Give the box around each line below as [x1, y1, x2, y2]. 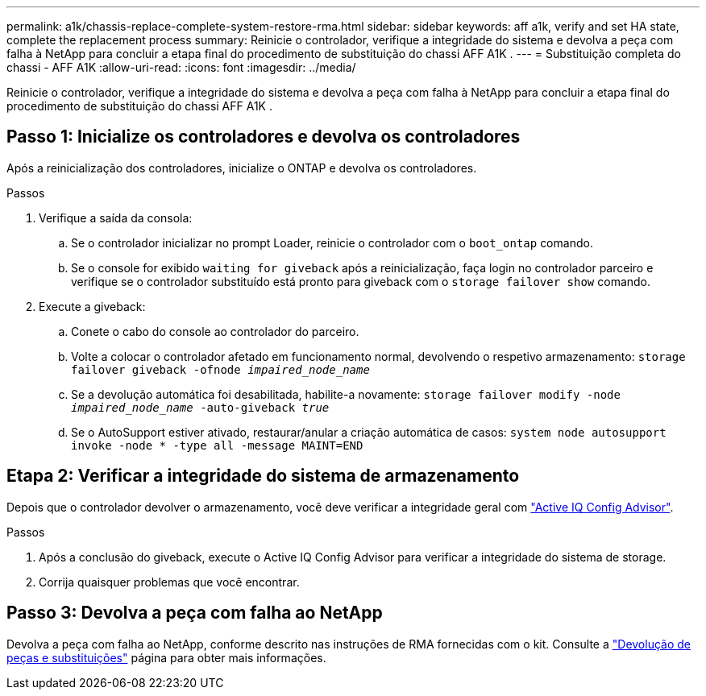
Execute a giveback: [39, 299, 146, 313]
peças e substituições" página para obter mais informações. [6, 650, 326, 665]
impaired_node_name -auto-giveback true [71, 400, 330, 414]
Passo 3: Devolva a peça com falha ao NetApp [6, 603, 383, 623]
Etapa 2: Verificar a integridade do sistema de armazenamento [6, 466, 520, 487]
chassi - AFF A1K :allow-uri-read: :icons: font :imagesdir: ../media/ [6, 60, 356, 74]
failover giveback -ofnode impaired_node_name [71, 362, 370, 376]
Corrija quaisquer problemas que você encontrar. [39, 574, 300, 589]
